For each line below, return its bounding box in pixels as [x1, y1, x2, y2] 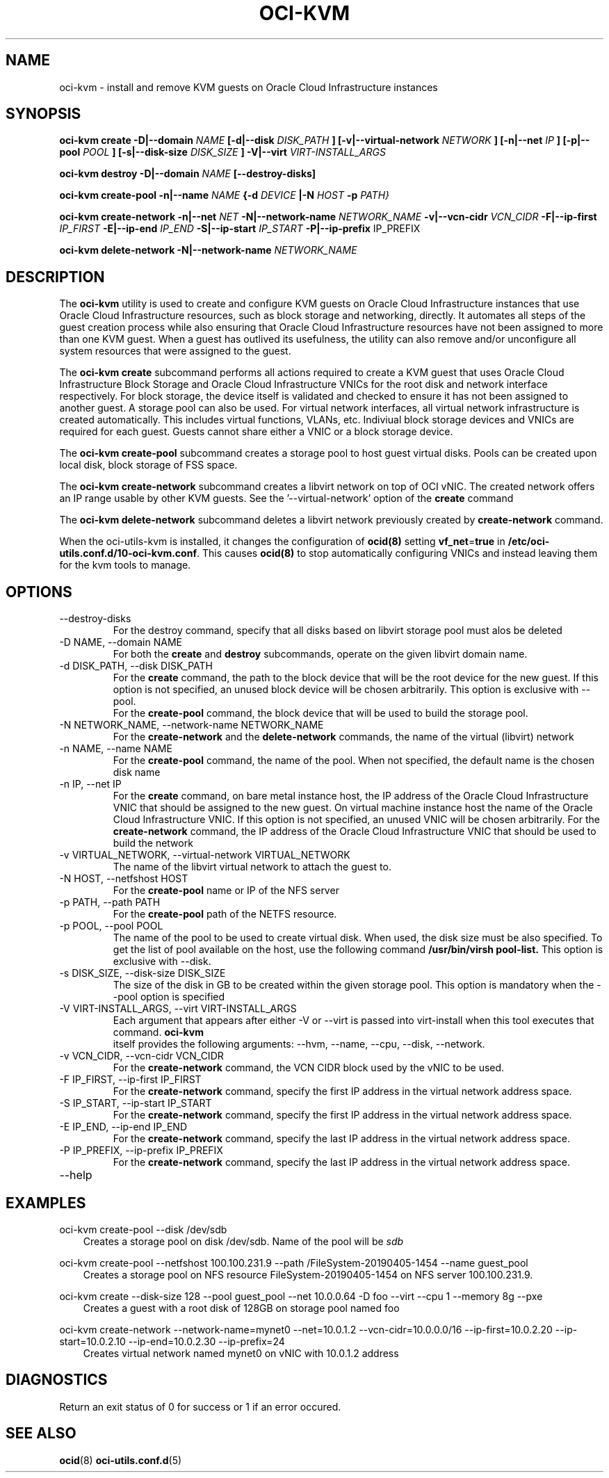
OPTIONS [6, 583, 72, 601]
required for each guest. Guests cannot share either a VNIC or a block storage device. [59, 425, 453, 438]
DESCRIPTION [6, 268, 105, 286]
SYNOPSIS [6, 105, 81, 123]
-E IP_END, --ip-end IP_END [59, 1121, 188, 1133]
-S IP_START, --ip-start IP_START [59, 1097, 212, 1110]
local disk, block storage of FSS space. [59, 459, 238, 471]
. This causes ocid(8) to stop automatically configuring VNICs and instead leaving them [196, 547, 598, 560]
